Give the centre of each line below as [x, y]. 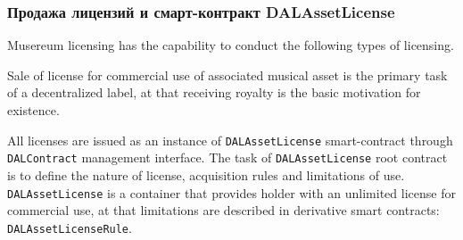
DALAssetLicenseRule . [70, 227]
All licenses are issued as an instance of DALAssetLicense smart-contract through [230, 140]
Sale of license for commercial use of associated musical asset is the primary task [227, 74]
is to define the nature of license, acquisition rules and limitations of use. [206, 174]
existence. [33, 110]
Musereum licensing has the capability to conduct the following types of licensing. [231, 45]
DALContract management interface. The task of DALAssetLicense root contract [227, 157]
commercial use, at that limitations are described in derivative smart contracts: [223, 210]
